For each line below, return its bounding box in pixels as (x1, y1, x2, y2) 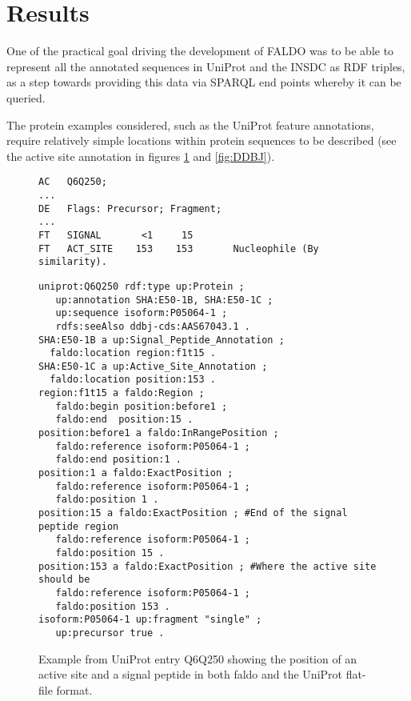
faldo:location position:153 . (50, 374, 216, 386)
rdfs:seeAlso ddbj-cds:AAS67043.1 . (55, 320, 250, 332)
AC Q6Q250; (38, 176, 107, 188)
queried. (6, 89, 46, 106)
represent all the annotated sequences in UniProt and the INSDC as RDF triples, (6, 58, 405, 74)
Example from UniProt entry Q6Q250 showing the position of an (38, 650, 357, 667)
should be (38, 574, 90, 586)
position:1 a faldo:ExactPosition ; (38, 467, 233, 479)
